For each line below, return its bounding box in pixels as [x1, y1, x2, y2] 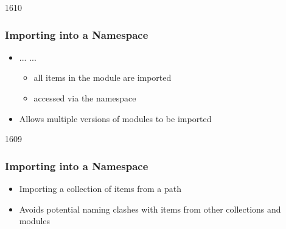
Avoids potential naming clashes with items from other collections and [19, 202, 281, 215]
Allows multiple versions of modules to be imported [19, 112, 212, 125]
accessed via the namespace [33, 92, 136, 104]
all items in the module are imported [33, 71, 172, 84]
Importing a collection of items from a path [19, 182, 181, 194]
